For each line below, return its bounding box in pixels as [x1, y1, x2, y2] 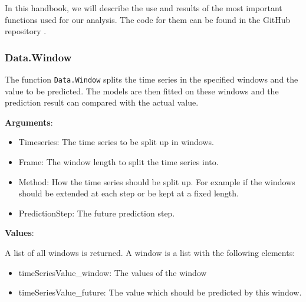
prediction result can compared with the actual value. [5, 96, 199, 109]
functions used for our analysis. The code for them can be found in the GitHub [5, 13, 291, 25]
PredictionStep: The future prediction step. [18, 206, 175, 219]
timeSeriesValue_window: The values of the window [18, 266, 207, 278]
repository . [5, 25, 47, 37]
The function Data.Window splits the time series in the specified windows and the [5, 73, 298, 85]
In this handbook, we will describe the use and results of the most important [5, 2, 282, 14]
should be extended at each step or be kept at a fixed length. [18, 187, 239, 199]
